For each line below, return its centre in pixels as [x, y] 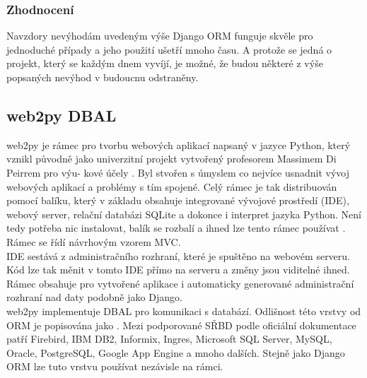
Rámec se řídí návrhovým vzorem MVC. [94, 241]
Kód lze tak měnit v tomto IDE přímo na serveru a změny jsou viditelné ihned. [178, 270]
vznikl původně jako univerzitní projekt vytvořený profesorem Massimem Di [171, 159]
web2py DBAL [62, 115]
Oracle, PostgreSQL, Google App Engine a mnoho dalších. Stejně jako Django [176, 352]
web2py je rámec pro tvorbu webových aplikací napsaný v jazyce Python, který [179, 144]
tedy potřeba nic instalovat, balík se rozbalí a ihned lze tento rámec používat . [176, 228]
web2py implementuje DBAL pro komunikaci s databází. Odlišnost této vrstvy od [184, 311]
